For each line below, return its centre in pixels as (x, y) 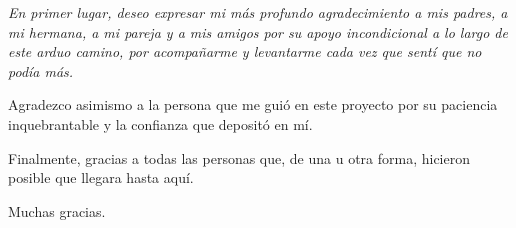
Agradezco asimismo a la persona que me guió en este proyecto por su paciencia (253, 104)
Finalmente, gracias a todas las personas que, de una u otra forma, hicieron (239, 157)
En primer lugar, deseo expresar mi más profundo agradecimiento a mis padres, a (258, 12)
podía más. (41, 70)
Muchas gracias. (57, 210)
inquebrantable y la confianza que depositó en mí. (160, 123)
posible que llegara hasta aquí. (101, 177)
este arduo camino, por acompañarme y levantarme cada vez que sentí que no (245, 51)
